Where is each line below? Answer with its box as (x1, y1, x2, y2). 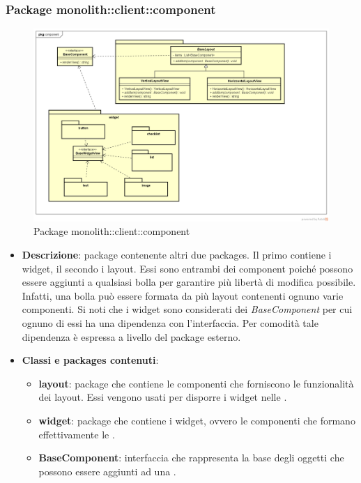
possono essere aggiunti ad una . (38, 463, 176, 478)
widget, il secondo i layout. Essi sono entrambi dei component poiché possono (22, 261, 353, 275)
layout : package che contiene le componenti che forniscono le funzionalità (38, 376, 354, 390)
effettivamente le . (38, 427, 115, 441)
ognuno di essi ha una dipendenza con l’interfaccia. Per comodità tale (22, 315, 318, 330)
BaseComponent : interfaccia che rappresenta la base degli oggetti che (38, 450, 344, 465)
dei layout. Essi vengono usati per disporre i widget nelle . (38, 390, 287, 404)
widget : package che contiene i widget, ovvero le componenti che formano (38, 413, 355, 427)
